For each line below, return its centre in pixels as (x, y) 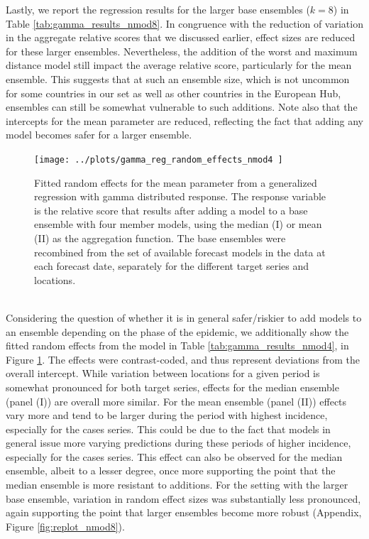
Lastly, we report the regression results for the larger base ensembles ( (158, 9)
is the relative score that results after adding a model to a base (171, 210)
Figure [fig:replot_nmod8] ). (65, 526)
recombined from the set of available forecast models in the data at (180, 252)
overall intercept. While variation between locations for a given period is (163, 373)
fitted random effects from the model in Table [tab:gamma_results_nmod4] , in (177, 345)
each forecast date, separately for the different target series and (172, 266)
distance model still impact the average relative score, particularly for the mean (179, 65)
